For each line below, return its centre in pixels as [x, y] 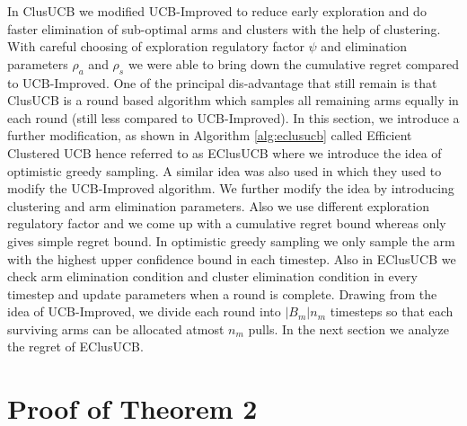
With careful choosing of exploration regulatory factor [156, 46]
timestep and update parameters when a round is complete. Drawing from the [222, 293]
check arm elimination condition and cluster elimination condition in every [212, 276]
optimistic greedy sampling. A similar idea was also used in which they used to [225, 170]
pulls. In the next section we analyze [348, 328]
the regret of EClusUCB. [75, 346]
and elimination [364, 46]
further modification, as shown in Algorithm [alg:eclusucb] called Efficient [210, 135]
